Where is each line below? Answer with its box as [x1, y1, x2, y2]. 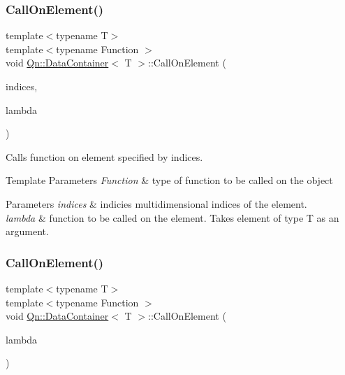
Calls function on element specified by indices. [6, 149, 203, 164]
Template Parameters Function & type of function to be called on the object [6, 173, 333, 187]
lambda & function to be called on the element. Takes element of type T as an [6, 210, 339, 225]
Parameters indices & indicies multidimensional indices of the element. [6, 196, 307, 211]
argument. [6, 224, 49, 239]
